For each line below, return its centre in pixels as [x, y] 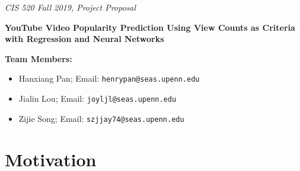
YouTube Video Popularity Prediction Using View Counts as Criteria [150, 27]
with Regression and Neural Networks [84, 39]
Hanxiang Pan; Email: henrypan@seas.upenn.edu [109, 78]
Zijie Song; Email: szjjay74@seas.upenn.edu [101, 118]
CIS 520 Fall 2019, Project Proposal [71, 7]
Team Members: [39, 58]
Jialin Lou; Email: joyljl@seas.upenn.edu [98, 99]
